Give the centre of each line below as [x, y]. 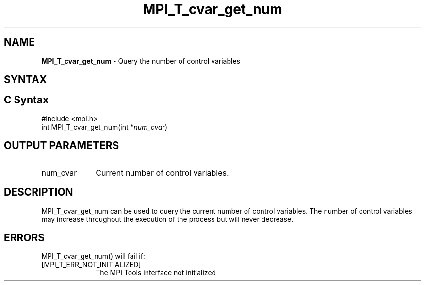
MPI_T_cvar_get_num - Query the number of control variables [141, 61]
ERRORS [25, 237]
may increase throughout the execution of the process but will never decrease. [167, 219]
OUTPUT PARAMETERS [62, 146]
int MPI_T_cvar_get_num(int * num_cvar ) [105, 127]
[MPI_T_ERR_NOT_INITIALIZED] [91, 265]
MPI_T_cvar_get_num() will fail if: [93, 256]
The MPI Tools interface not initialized [156, 273]
